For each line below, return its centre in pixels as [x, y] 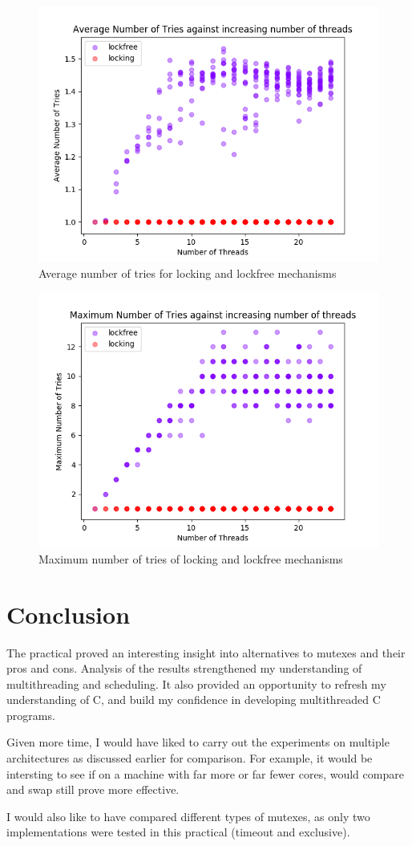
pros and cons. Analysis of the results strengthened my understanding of [184, 668]
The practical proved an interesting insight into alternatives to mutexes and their [206, 652]
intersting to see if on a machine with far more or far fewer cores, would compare [205, 773]
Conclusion [69, 614]
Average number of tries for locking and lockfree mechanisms [188, 273]
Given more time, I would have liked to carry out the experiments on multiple [198, 742]
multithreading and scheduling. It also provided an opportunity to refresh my [196, 683]
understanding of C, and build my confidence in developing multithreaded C [194, 700]
